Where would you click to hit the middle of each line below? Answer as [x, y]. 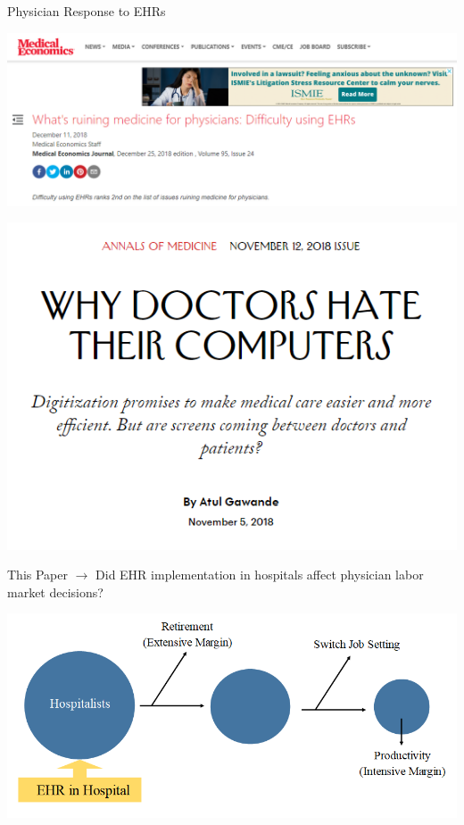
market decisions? [55, 592]
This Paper [37, 575]
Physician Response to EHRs [87, 11]
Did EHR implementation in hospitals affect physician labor [260, 575]
